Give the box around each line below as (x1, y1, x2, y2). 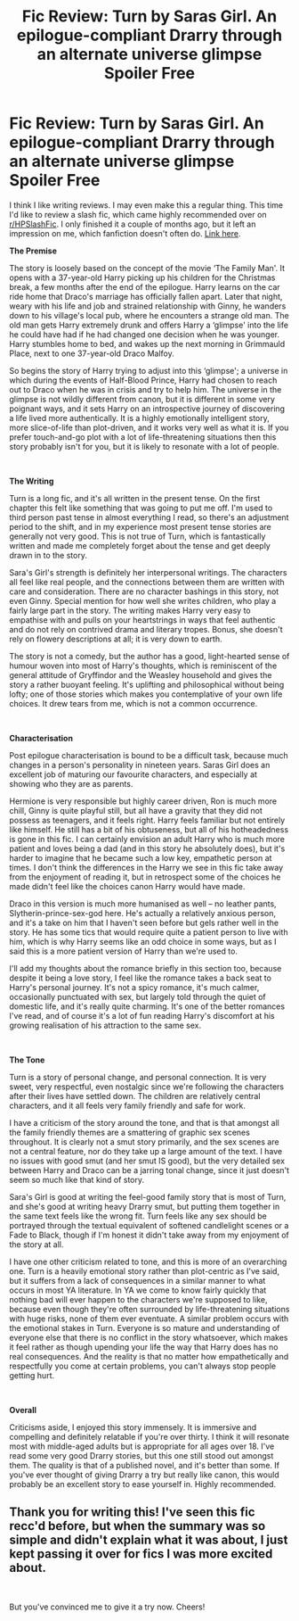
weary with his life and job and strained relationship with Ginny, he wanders (9, 301, 287, 311)
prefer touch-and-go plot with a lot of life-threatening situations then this (9, 431, 277, 442)
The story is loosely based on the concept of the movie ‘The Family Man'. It (9, 262, 286, 273)
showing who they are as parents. (9, 778, 133, 789)
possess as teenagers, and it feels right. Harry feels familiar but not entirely (9, 815, 286, 825)
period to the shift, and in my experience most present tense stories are (9, 521, 271, 532)
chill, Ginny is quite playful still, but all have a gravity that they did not (9, 805, 263, 815)
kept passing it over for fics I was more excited (9, 1546, 273, 1562)
